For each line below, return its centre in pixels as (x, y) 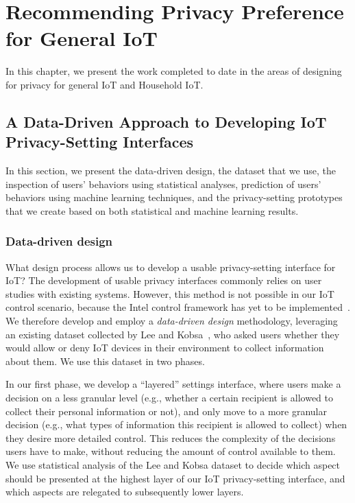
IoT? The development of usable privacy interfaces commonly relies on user (164, 280)
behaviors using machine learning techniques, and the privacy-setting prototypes (174, 197)
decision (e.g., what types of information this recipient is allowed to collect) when (176, 424)
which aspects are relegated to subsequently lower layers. (125, 492)
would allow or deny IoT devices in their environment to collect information (165, 348)
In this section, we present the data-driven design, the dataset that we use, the (171, 171)
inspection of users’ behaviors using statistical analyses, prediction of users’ (163, 184)
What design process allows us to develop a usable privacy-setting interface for (171, 267)
